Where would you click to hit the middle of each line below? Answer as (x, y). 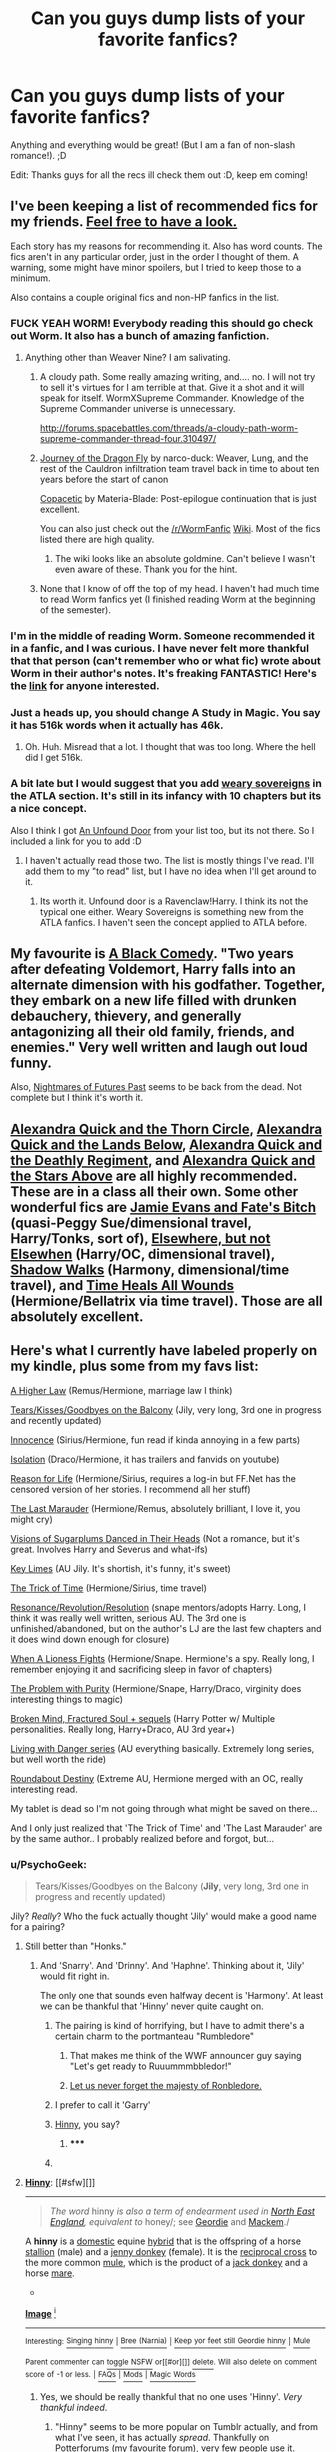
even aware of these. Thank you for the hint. (146, 569)
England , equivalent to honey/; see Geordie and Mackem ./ (169, 2221)
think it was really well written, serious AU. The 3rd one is (128, 1618)
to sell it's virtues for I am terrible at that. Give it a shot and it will (172, 388)
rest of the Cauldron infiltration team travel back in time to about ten (179, 469)
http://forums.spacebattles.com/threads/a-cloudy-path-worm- (169, 428)
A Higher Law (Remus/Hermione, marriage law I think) (121, 1390)
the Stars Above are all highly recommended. (154, 1175)
